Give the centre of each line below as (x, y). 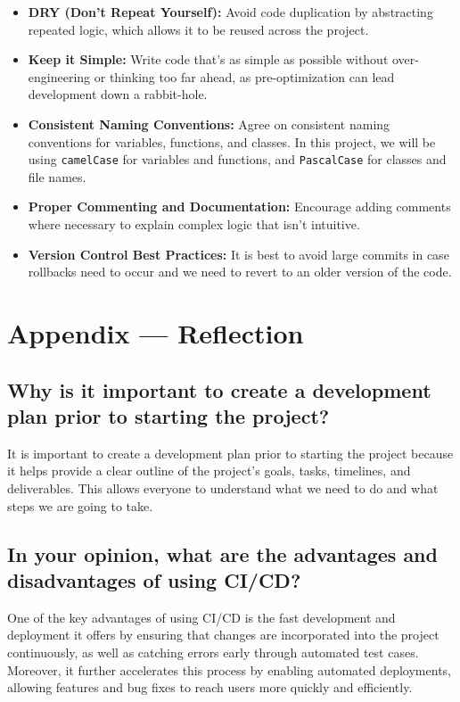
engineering (59, 76)
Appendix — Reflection (156, 332)
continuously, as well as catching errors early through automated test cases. (213, 652)
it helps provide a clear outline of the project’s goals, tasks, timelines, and (209, 471)
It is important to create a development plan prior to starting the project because (230, 453)
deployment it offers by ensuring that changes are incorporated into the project (223, 635)
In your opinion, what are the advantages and (222, 553)
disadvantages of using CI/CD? (154, 579)
